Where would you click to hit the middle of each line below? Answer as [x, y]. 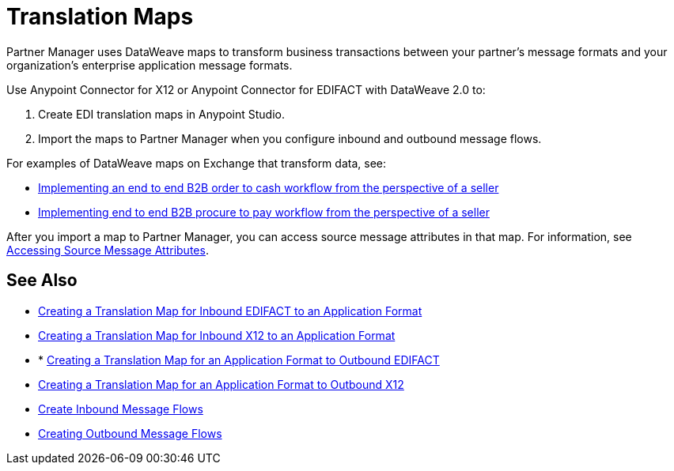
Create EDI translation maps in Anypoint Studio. [161, 114]
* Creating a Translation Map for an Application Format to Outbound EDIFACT [239, 360]
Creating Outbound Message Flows [130, 433]
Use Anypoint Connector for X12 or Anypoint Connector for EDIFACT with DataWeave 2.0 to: [246, 89]
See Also [42, 281]
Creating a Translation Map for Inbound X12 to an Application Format [217, 335]
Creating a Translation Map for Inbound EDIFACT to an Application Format [230, 311]
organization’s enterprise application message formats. [150, 65]
